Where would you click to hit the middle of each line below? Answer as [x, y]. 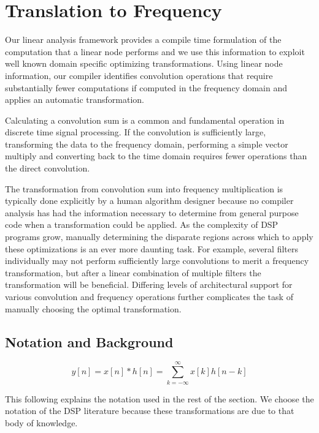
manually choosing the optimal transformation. [93, 308]
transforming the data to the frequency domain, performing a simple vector [147, 144]
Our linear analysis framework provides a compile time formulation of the [143, 40]
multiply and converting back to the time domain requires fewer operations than [156, 156]
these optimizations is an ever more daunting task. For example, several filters [152, 248]
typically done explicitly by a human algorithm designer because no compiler [149, 201]
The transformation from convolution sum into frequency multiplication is [144, 188]
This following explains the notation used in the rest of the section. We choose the [159, 398]
